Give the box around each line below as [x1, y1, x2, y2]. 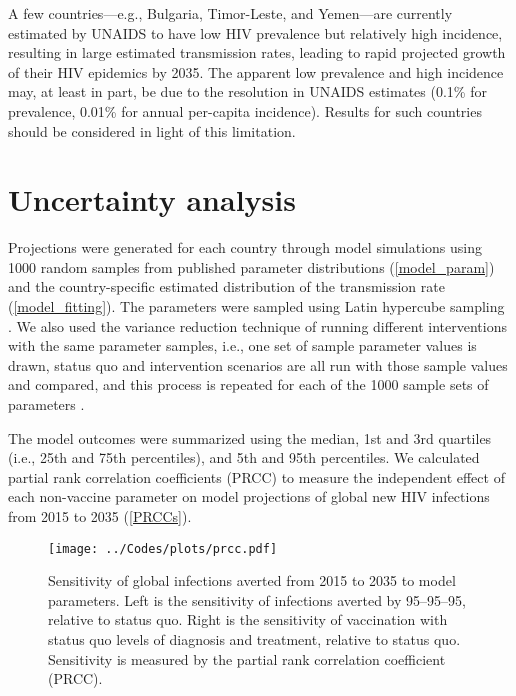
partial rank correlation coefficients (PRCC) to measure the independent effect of [8, 466, 505, 487]
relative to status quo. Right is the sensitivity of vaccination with [48, 609, 448, 630]
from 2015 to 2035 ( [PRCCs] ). [8, 506, 192, 526]
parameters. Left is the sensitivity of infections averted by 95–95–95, [48, 589, 466, 610]
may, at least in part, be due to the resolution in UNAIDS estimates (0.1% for [8, 81, 487, 102]
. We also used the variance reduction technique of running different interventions [8, 315, 507, 336]
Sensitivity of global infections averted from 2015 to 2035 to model [48, 570, 456, 591]
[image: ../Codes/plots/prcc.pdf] [48, 541, 278, 556]
